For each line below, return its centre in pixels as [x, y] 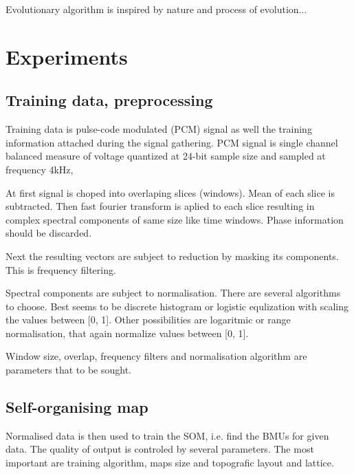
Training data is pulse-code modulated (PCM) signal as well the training [159, 129]
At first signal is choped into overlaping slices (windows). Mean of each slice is [170, 192]
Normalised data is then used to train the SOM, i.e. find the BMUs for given [167, 435]
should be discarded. [49, 233]
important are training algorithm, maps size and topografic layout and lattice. [170, 463]
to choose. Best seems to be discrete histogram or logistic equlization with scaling [177, 306]
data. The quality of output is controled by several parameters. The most [160, 449]
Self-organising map [77, 407]
